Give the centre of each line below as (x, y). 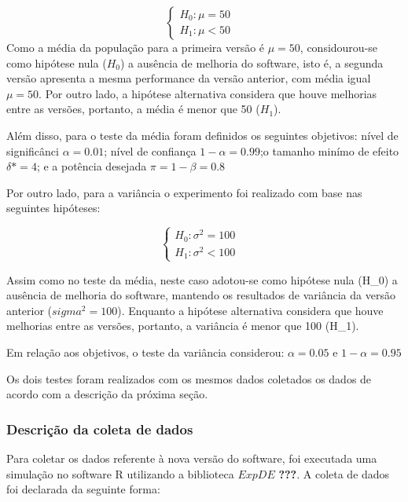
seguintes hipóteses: (53, 208)
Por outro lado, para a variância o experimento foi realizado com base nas (184, 192)
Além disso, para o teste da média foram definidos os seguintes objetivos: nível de (202, 135)
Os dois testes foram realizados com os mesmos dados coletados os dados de (189, 378)
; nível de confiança (150, 150)
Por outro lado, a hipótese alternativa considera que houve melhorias (211, 93)
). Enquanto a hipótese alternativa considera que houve (250, 310)
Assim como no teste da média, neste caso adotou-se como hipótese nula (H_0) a (202, 279)
